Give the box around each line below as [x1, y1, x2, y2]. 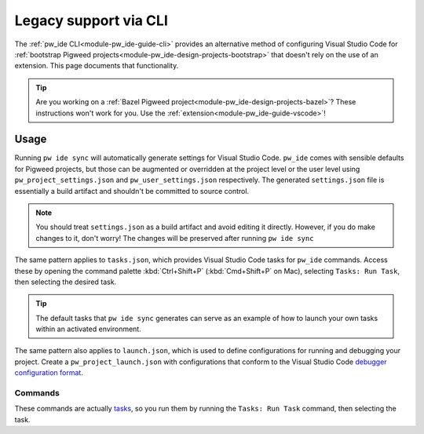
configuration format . [14, 368, 84, 377]
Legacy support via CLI [14, 12, 169, 29]
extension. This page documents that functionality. [14, 61, 179, 71]
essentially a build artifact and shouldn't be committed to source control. [14, 186, 250, 195]
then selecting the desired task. [14, 277, 117, 286]
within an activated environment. [35, 324, 141, 334]
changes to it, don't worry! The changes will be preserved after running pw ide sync [35, 233, 314, 243]
